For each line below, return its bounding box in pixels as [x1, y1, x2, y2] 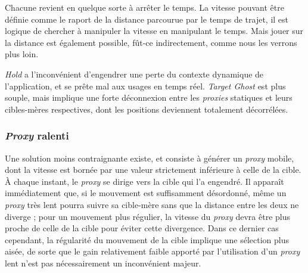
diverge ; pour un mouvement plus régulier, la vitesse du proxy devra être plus [5, 210, 291, 222]
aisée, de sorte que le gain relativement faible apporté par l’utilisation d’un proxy [5, 245, 300, 258]
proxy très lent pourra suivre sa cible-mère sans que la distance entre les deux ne [5, 198, 299, 210]
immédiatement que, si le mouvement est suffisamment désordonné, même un [5, 187, 287, 199]
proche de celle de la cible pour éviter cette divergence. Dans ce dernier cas [5, 222, 279, 234]
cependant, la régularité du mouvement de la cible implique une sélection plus [5, 233, 290, 246]
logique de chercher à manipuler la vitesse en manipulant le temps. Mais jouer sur [5, 24, 304, 37]
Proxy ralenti [5, 128, 69, 143]
